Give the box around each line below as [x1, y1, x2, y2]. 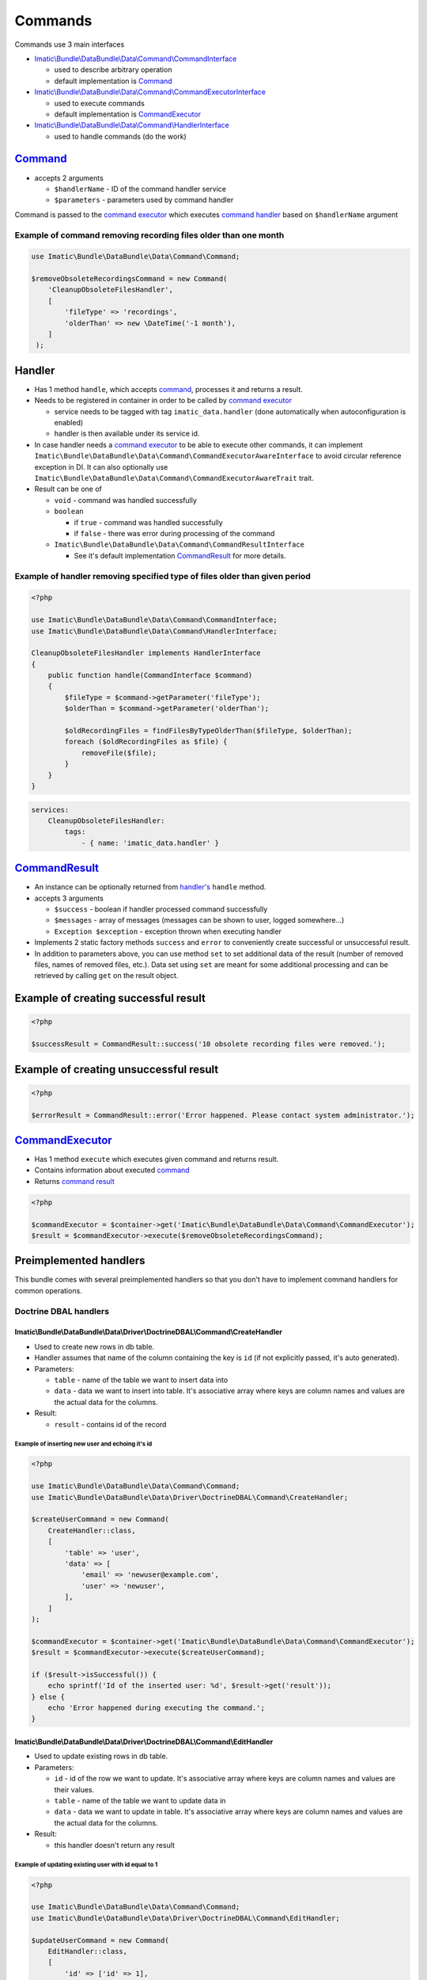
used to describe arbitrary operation [54, 65, 172, 74]
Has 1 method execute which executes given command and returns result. [34, 1155, 279, 1163]
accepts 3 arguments [34, 893, 104, 903]
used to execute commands [54, 98, 145, 108]
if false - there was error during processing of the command [74, 529, 275, 538]
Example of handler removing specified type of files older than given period [14, 570, 312, 581]
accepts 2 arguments [34, 173, 104, 182]
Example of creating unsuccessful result [14, 1062, 219, 1076]
